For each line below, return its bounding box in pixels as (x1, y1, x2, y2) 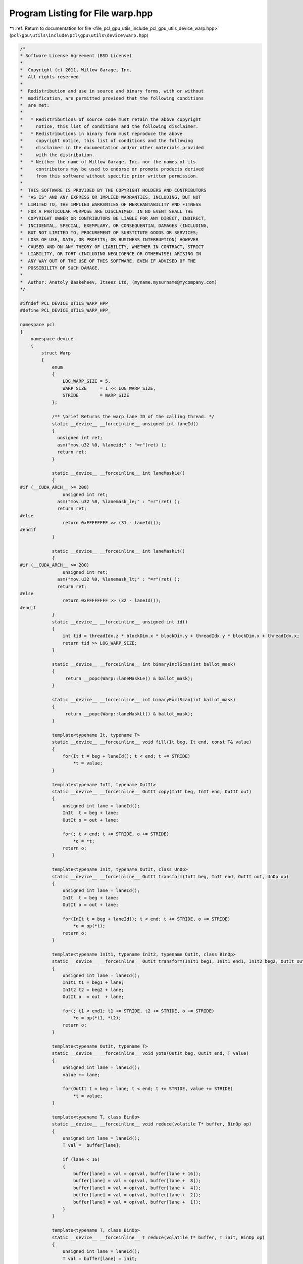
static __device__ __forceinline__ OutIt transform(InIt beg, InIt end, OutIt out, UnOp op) (52, 874, 289, 879)
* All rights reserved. (20, 74, 82, 80)
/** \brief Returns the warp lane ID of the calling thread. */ (52, 414, 215, 420)
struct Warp (41, 350, 71, 356)
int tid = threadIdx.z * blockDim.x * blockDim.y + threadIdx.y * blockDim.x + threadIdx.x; (62, 633, 300, 639)
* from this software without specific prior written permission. (20, 173, 199, 179)
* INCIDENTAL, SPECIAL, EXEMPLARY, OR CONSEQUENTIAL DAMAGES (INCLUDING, (20, 222, 210, 229)
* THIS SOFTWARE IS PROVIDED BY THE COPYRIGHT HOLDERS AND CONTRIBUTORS (20, 187, 207, 193)
